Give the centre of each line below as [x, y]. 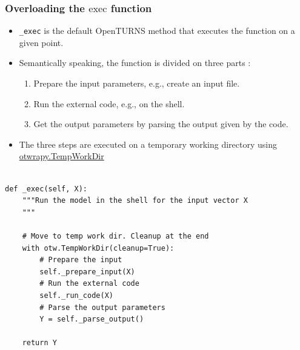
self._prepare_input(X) [87, 272]
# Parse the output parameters [102, 307]
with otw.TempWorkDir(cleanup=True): [98, 248]
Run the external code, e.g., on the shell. [109, 103]
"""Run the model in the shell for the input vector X [135, 201]
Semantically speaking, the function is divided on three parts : [135, 63]
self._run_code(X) [76, 295]
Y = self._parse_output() [92, 319]
